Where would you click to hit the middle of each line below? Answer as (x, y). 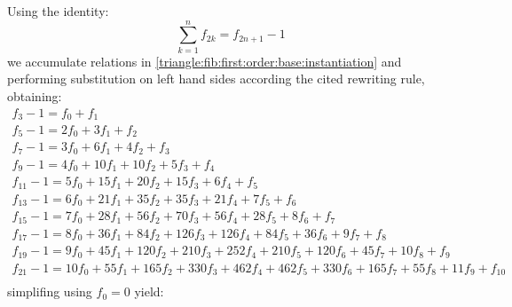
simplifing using (50, 291)
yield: (149, 291)
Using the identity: (58, 11)
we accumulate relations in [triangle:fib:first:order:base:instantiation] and (205, 61)
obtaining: (35, 95)
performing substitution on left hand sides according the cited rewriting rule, (216, 79)
